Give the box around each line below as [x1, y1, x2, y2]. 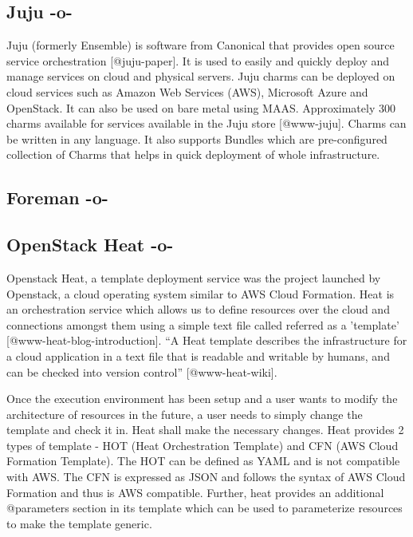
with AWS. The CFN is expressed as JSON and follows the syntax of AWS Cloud [6, 468, 406, 485]
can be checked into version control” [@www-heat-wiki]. [6, 363, 277, 380]
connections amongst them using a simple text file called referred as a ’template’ [6, 316, 399, 333]
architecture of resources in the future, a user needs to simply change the [6, 405, 363, 422]
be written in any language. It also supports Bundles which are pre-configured [6, 130, 387, 147]
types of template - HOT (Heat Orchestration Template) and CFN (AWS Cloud [6, 436, 399, 453]
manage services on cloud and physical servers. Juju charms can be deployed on [6, 68, 395, 85]
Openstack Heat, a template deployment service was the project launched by [6, 269, 381, 286]
